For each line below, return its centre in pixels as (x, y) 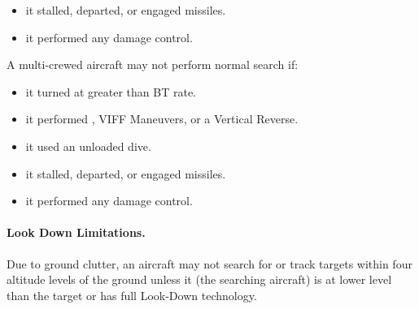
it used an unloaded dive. (88, 146)
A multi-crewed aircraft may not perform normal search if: (153, 64)
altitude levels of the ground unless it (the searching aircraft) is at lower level (199, 279)
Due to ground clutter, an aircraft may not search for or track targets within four (209, 263)
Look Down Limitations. (76, 232)
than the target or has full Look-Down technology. (132, 295)
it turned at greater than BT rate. (111, 91)
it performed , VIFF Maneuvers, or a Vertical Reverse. (162, 119)
